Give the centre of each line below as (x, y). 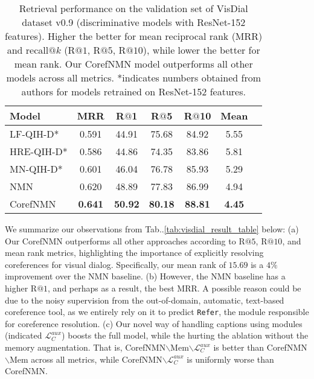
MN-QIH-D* (36, 169)
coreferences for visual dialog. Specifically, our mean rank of (115, 264)
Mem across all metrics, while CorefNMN (86, 359)
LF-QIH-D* (34, 134)
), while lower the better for (201, 50)
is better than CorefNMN (260, 347)
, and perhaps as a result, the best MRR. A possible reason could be (175, 288)
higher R (21, 288)
